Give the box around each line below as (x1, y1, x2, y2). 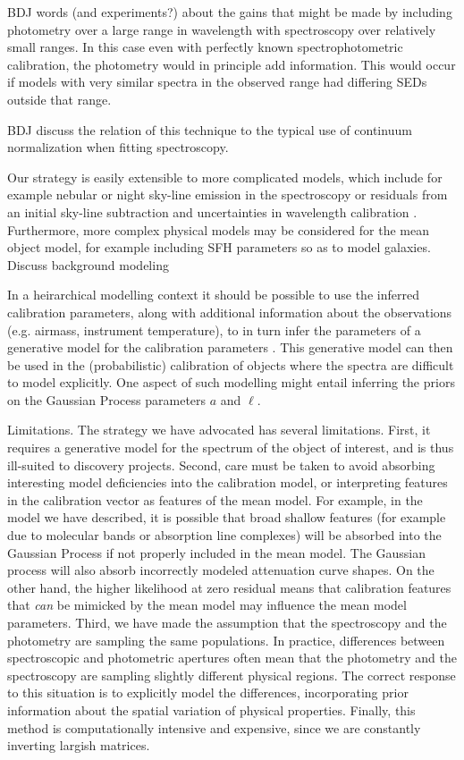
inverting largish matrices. (7, 736, 150, 755)
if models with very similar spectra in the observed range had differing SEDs (7, 72, 427, 91)
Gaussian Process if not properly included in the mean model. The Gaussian (7, 543, 426, 562)
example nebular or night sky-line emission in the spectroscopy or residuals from (7, 185, 448, 204)
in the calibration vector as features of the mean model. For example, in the (7, 490, 423, 509)
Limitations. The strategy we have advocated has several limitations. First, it (7, 420, 431, 439)
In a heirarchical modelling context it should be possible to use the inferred (7, 285, 419, 304)
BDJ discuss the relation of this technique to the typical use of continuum (7, 120, 412, 139)
